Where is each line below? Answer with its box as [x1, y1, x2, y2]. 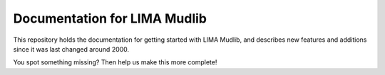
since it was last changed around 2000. [13, 45, 130, 53]
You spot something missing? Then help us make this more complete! [13, 58, 217, 67]
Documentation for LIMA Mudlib [13, 11, 207, 26]
